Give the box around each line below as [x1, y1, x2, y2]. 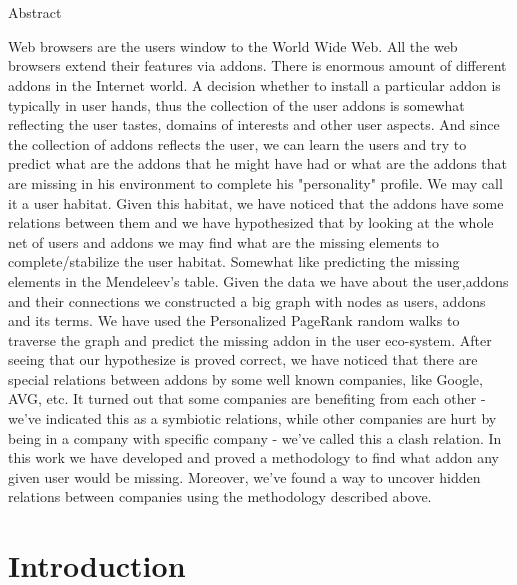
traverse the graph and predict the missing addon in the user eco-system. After [8, 329, 492, 350]
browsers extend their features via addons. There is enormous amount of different [8, 55, 507, 76]
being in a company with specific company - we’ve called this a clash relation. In [8, 427, 502, 448]
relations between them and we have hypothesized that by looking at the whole [8, 212, 494, 233]
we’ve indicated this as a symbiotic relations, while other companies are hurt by [8, 408, 497, 429]
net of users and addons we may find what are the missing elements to [8, 231, 439, 252]
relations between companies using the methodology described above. [8, 486, 432, 507]
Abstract [8, 2, 62, 23]
